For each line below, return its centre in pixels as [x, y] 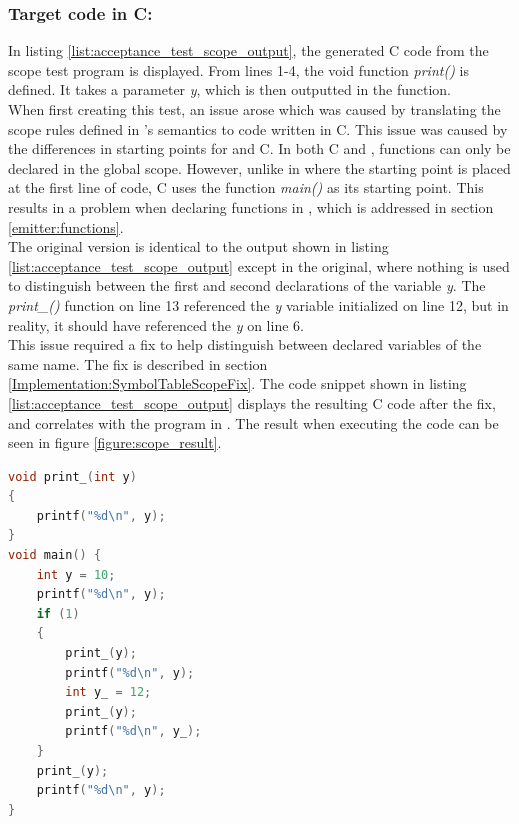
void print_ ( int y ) [72, 476]
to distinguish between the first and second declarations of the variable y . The [247, 285]
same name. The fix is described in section [138, 363]
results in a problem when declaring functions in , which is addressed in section [251, 206]
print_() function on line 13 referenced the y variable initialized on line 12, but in [258, 304]
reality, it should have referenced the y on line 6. [156, 324]
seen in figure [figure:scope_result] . [115, 442]
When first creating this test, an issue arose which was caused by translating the [254, 109]
